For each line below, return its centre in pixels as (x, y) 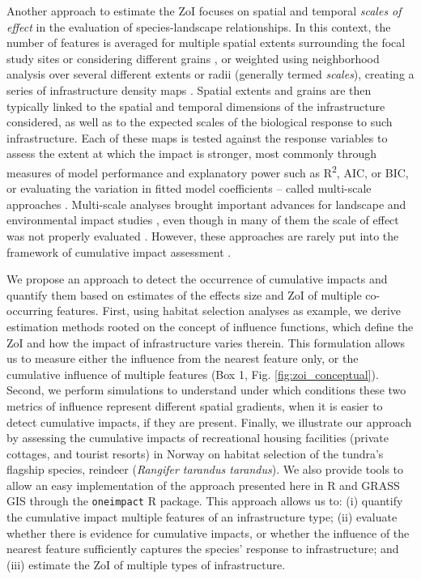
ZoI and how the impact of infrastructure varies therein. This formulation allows (206, 342)
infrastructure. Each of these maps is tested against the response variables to (197, 137)
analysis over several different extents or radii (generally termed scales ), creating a (210, 74)
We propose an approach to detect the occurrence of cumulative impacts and (197, 279)
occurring (30, 311)
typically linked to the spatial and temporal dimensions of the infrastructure (196, 106)
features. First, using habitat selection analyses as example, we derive (229, 311)
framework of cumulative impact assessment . (119, 251)
